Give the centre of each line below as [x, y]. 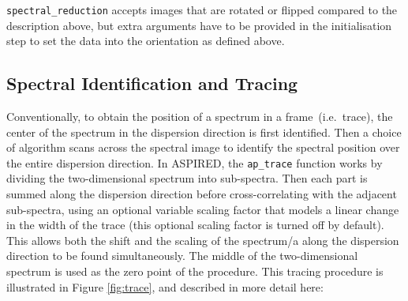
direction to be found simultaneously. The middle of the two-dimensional [182, 256]
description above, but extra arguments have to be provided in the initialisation [199, 25]
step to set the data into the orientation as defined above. [146, 41]
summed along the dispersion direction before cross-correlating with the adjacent [202, 194]
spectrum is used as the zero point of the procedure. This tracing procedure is [195, 271]
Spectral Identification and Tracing [152, 83]
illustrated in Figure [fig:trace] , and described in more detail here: [165, 286]
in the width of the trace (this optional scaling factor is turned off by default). [195, 225]
